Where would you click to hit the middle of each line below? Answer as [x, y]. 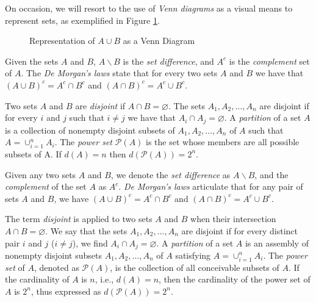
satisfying [193, 255]
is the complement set [269, 61]
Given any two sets [41, 174]
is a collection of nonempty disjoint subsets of [90, 130]
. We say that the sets [86, 230]
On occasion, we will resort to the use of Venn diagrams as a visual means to [149, 8]
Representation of [62, 41]
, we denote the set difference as [171, 174]
